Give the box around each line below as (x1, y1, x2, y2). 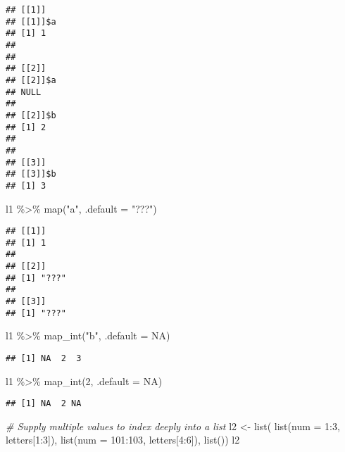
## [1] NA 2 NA (6, 398, 82, 409)
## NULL (6, 87, 42, 97)
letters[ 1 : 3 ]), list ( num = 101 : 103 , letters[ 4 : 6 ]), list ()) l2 (6, 432, 240, 447)
